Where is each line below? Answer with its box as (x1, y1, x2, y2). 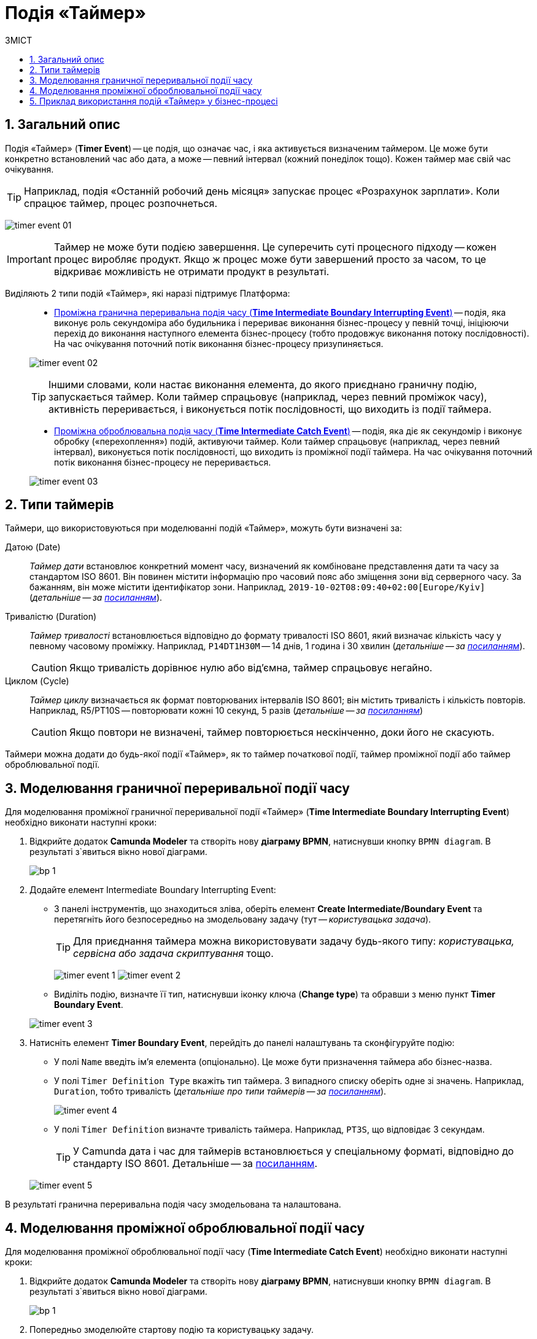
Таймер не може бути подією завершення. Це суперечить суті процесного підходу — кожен (53, 240, 496, 253)
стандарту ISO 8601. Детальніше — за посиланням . (73, 1157, 318, 1170)
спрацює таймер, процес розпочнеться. (24, 197, 218, 209)
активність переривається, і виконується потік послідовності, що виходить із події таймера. (48, 402, 492, 415)
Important (7, 252, 52, 265)
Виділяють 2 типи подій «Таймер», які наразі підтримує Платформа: (5, 287, 290, 299)
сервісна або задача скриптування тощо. (73, 947, 274, 960)
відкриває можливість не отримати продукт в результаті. (53, 265, 330, 278)
